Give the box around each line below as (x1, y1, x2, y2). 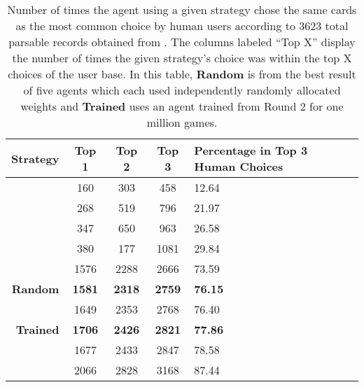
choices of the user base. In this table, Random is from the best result (8, 66, 356, 82)
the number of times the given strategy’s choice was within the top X (12, 50, 352, 66)
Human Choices (194, 158, 283, 174)
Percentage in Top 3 (194, 142, 308, 158)
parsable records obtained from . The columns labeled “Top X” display (8, 34, 356, 50)
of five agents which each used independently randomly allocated (23, 82, 341, 98)
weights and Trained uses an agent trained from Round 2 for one (20, 98, 344, 114)
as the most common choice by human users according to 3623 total (15, 17, 349, 34)
